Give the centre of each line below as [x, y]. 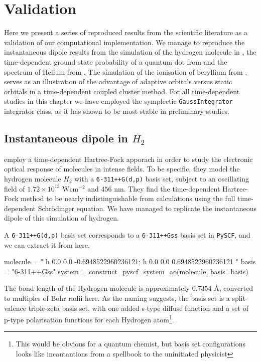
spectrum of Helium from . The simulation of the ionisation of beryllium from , [126, 71]
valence [15, 308]
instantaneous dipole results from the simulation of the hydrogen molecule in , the [130, 52]
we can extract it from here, [47, 244]
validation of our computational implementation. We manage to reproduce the [124, 42]
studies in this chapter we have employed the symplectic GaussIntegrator [118, 101]
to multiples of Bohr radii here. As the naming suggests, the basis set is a [117, 298]
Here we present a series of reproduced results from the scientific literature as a [126, 32]
